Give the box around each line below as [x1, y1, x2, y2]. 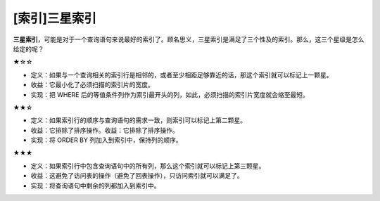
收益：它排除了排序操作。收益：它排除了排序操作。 [30, 126, 179, 134]
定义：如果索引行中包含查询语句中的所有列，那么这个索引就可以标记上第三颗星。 [30, 162, 265, 170]
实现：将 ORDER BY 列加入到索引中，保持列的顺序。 [30, 136, 182, 144]
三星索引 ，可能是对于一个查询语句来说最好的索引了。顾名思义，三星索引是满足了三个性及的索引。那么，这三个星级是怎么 [13, 35, 365, 44]
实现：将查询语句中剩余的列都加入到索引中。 [30, 181, 160, 190]
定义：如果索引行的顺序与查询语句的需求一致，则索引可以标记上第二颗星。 [30, 116, 246, 124]
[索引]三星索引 [13, 11, 97, 26]
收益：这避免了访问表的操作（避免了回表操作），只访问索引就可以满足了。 [30, 171, 243, 180]
